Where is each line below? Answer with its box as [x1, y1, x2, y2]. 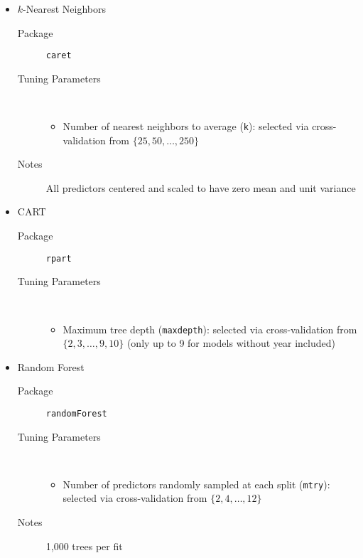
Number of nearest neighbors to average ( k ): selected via [63, 119, 309, 134]
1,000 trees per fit [45, 538, 123, 553]
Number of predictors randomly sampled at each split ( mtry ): [63, 476, 330, 491]
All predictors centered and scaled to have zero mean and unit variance [45, 180, 356, 195]
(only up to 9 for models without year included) [126, 336, 335, 350]
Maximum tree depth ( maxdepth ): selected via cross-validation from [63, 321, 357, 336]
